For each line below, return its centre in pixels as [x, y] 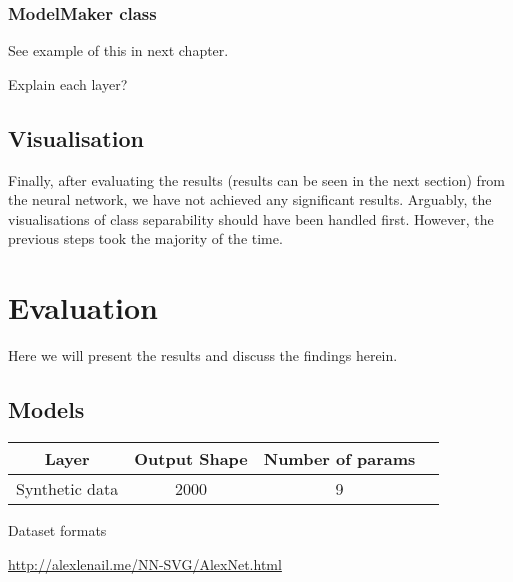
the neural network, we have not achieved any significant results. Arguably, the [250, 199]
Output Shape [191, 458]
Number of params [339, 458]
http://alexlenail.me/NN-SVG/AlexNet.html [145, 563]
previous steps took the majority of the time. [145, 238]
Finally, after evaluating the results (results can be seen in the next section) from [257, 179]
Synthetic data [67, 488]
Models [46, 409]
